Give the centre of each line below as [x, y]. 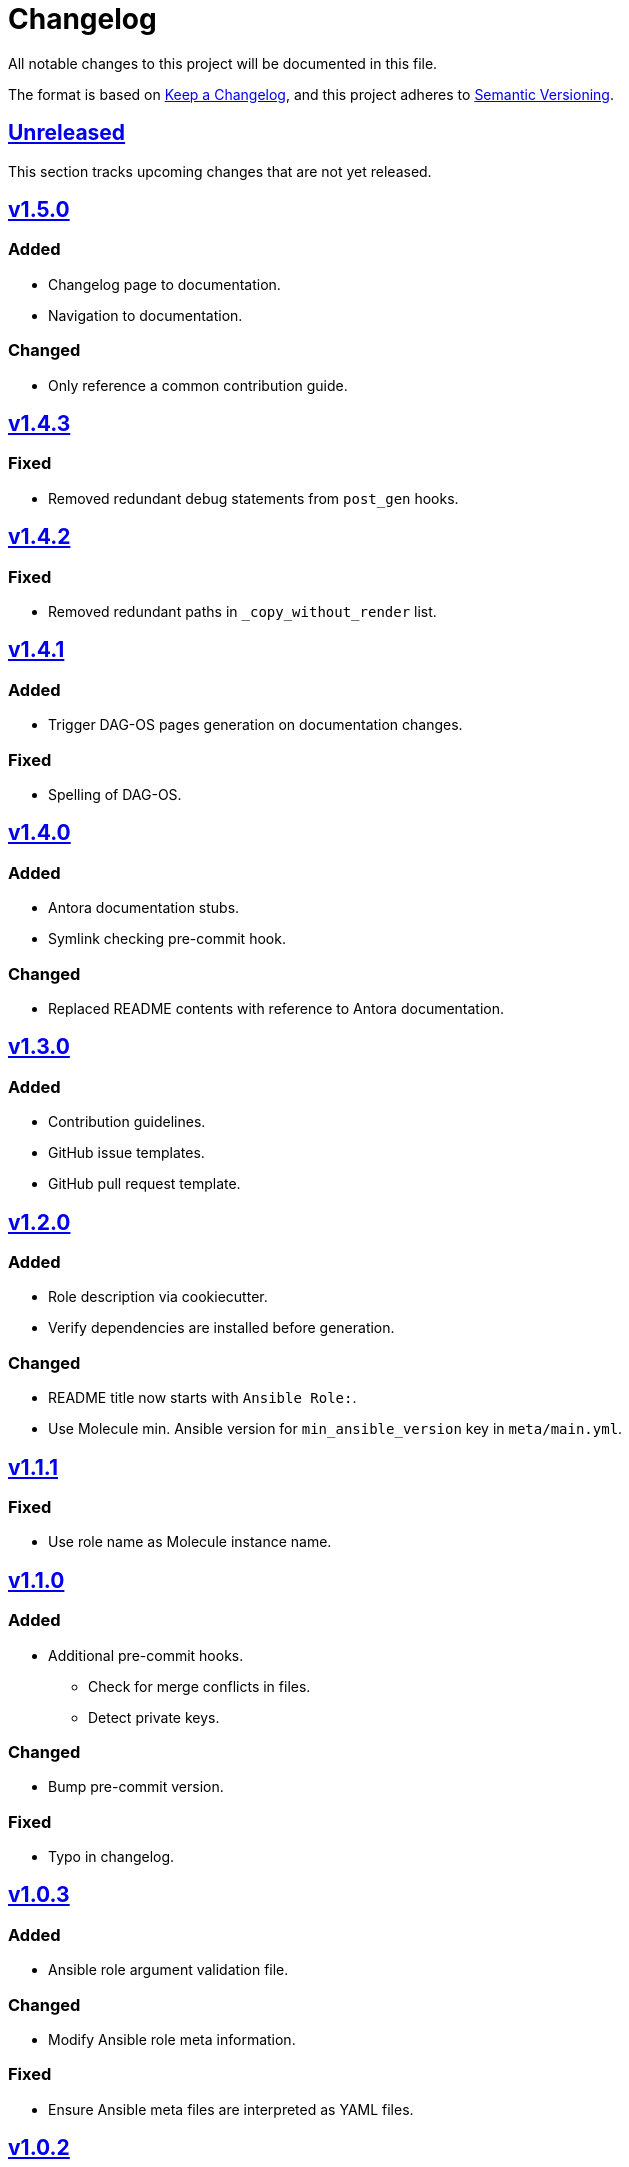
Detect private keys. [154, 1717]
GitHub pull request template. [144, 1184]
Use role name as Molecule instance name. [190, 1542]
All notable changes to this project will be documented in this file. [223, 63]
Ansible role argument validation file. [168, 1970]
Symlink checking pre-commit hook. [167, 939]
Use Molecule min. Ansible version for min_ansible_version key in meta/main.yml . [335, 1429]
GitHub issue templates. [126, 1153]
